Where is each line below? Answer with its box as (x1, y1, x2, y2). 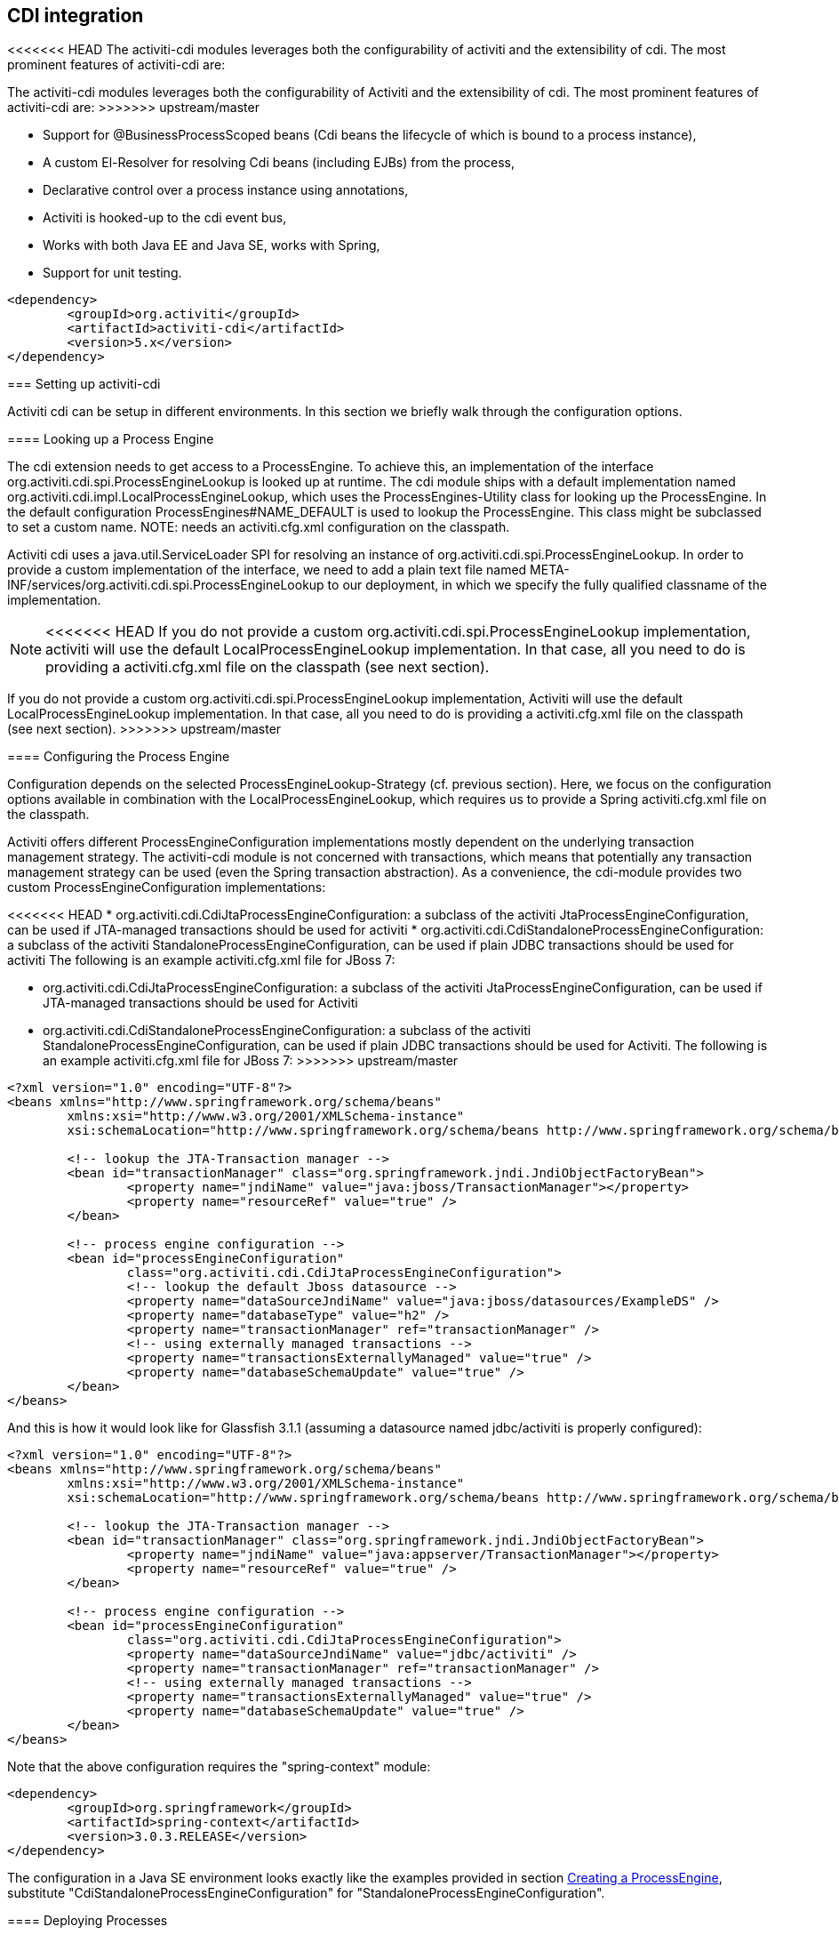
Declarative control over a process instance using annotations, (43, 182, 409, 198)
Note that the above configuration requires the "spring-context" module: (7, 1759, 431, 1775)
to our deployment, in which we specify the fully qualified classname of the (327, 577, 767, 593)
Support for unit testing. (43, 265, 182, 281)
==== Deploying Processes (7, 1913, 168, 1929)
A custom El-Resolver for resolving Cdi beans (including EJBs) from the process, (43, 155, 515, 171)
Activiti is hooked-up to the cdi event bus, (43, 210, 287, 226)
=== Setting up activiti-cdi (7, 376, 161, 392)
